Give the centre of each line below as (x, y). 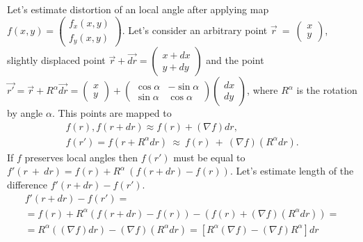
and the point (235, 60)
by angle (25, 113)
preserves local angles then (81, 157)
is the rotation (327, 90)
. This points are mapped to (112, 113)
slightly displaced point (56, 60)
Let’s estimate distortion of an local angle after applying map (138, 9)
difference (27, 185)
